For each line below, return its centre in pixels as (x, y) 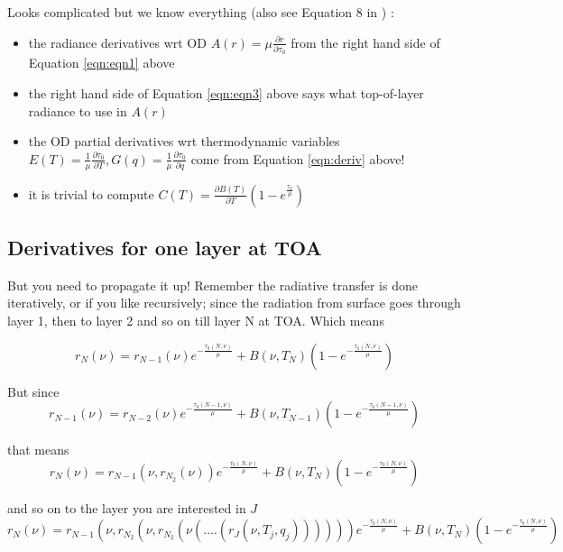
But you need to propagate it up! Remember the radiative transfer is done (212, 285)
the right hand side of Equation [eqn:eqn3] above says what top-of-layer (226, 92)
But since (33, 391)
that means (38, 450)
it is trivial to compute (91, 193)
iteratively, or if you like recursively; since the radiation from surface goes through (234, 303)
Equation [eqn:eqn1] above (102, 63)
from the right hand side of (365, 42)
